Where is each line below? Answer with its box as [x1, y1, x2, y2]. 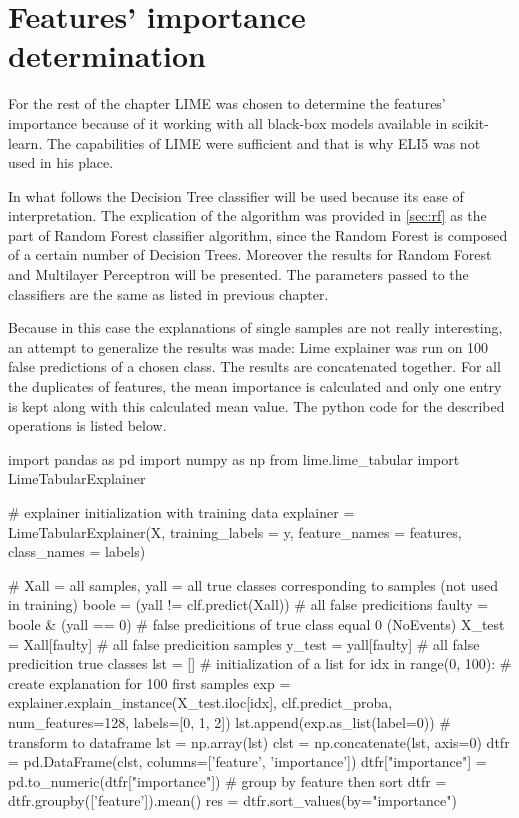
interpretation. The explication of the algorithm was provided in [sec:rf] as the [8, 205, 487, 226]
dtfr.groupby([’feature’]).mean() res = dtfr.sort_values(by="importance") [8, 790, 457, 811]
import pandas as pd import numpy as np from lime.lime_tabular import [8, 448, 460, 469]
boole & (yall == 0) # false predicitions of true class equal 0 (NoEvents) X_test [8, 613, 505, 634]
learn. [8, 132, 43, 153]
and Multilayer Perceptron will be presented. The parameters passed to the [8, 264, 469, 285]
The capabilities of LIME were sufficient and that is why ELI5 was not [46, 132, 481, 153]
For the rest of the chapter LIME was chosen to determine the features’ [8, 93, 446, 114]
